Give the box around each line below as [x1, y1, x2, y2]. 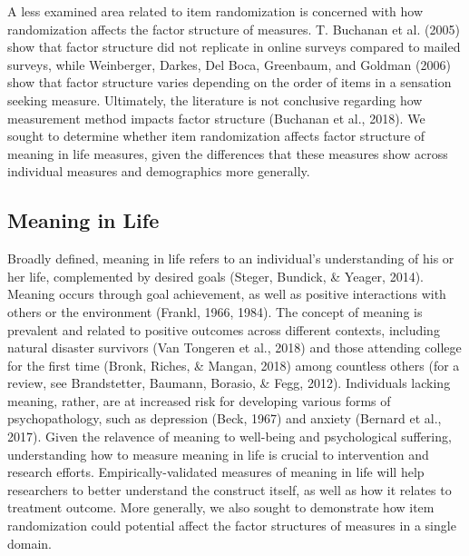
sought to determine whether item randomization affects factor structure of [7, 126, 425, 145]
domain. [7, 533, 53, 552]
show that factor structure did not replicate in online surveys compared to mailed [7, 37, 461, 56]
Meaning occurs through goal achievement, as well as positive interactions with [7, 284, 446, 303]
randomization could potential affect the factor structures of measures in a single [7, 516, 456, 535]
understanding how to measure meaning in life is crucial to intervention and [7, 444, 429, 463]
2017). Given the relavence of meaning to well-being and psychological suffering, [7, 427, 452, 446]
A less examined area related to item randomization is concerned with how [7, 2, 424, 20]
